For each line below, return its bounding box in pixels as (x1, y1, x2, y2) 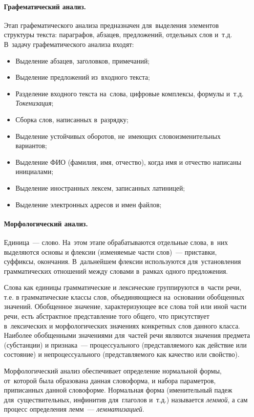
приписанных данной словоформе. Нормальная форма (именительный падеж (4, 385, 233, 395)
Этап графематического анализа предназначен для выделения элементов (4, 20, 219, 30)
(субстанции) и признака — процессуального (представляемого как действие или (4, 339, 247, 350)
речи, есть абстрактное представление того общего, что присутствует (4, 311, 210, 321)
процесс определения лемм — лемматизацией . (4, 404, 145, 414)
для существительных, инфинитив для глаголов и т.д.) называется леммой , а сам (4, 394, 248, 404)
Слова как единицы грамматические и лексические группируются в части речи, (4, 282, 241, 292)
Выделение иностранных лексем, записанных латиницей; (15, 182, 185, 193)
